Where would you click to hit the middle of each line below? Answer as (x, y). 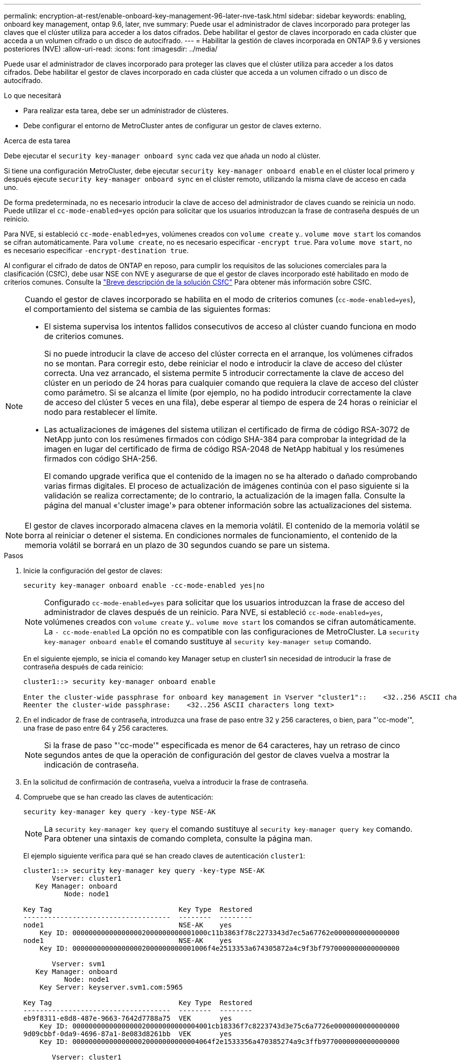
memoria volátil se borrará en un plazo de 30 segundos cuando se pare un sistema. (177, 545)
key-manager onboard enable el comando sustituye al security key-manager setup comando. (208, 641)
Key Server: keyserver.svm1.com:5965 (111, 987)
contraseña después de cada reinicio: (83, 667)
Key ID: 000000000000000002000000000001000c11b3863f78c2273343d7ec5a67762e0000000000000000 (220, 933)
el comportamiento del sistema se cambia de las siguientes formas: (148, 309)
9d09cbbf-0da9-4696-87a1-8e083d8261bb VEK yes (128, 1034)
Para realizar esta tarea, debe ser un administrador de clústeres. (126, 111)
